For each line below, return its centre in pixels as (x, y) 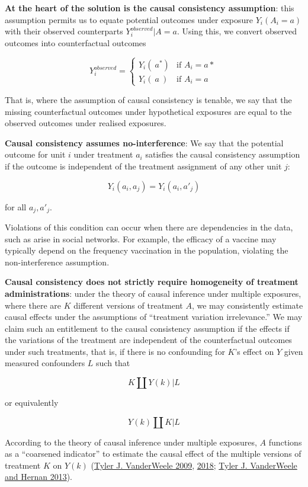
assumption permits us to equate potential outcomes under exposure (129, 19)
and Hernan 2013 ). (39, 477)
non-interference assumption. (57, 262)
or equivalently (32, 403)
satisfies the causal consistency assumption (223, 154)
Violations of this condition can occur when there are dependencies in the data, (149, 227)
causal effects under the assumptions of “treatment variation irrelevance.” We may (154, 317)
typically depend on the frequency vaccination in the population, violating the (147, 250)
